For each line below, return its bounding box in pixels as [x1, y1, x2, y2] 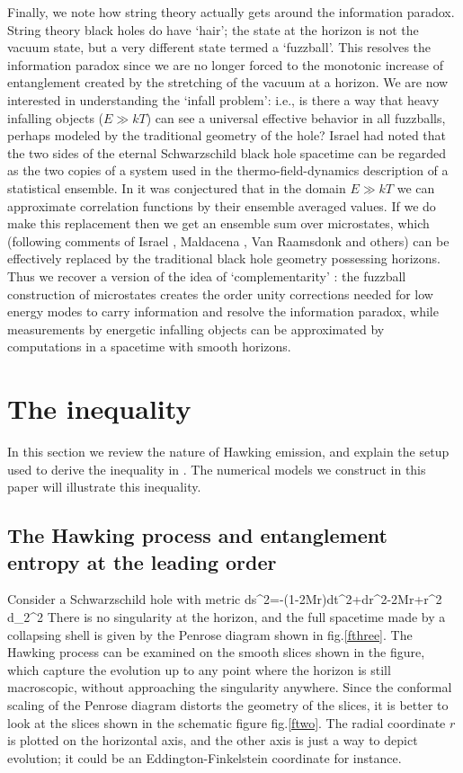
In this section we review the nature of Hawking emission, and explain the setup [7, 442, 450, 460]
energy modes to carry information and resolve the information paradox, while [7, 302, 439, 321]
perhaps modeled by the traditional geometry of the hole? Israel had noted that [7, 126, 447, 145]
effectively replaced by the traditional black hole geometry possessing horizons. [7, 249, 441, 268]
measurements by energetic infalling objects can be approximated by [7, 319, 385, 338]
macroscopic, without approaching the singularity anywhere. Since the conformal [7, 678, 452, 697]
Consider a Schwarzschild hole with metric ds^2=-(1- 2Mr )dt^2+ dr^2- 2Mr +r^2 [7, 590, 442, 609]
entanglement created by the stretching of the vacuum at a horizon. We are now [7, 73, 449, 92]
